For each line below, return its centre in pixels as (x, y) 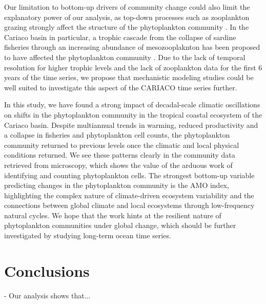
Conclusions (47, 270)
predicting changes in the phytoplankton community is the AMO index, (117, 185)
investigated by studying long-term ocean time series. (88, 235)
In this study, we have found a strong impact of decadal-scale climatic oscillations (132, 104)
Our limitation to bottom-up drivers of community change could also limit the (127, 7)
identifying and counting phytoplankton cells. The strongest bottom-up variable (129, 175)
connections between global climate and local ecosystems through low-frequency (129, 205)
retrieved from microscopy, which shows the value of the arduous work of (118, 165)
